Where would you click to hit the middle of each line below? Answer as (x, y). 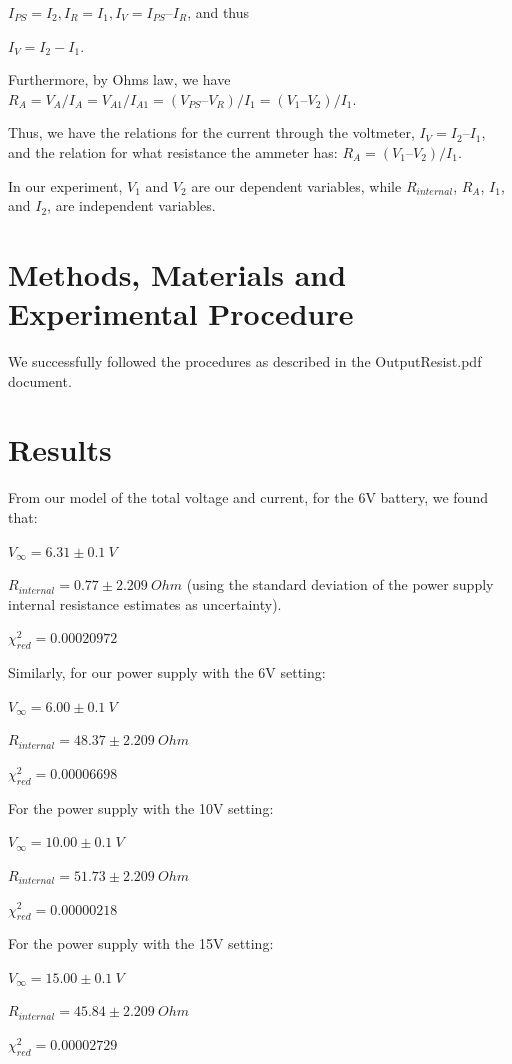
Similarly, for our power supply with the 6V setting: (167, 672)
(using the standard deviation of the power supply (340, 584)
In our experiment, (65, 185)
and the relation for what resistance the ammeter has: (173, 151)
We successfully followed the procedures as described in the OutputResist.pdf (245, 361)
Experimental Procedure (181, 313)
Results (60, 449)
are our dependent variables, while (296, 185)
